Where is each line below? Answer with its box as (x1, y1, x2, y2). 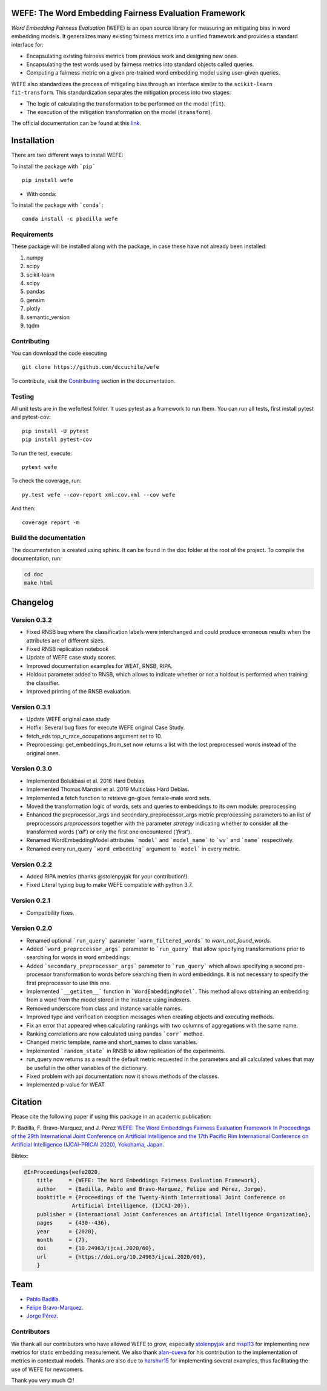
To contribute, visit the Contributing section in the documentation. (11, 377, 176, 385)
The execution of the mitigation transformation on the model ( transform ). (26, 109, 212, 116)
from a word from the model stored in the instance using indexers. (26, 996, 191, 1003)
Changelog (11, 597, 54, 607)
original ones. (26, 749, 61, 756)
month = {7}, (36, 1236, 88, 1243)
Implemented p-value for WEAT (26, 1081, 105, 1088)
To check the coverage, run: (11, 477, 82, 485)
